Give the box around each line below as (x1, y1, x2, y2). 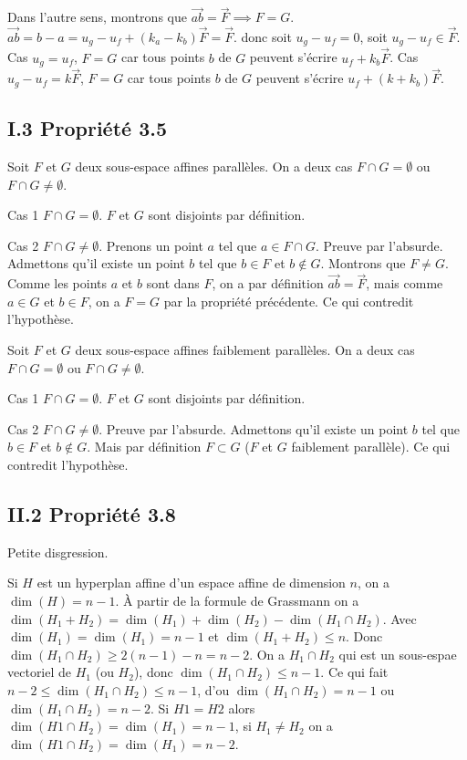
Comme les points (7, 274, 108, 293)
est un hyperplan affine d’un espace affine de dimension (36, 573, 346, 592)
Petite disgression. (7, 542, 109, 561)
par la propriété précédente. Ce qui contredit (163, 291, 414, 310)
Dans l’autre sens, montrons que (7, 7, 187, 26)
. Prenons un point (99, 235, 203, 255)
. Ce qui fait (320, 662, 389, 682)
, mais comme (366, 274, 443, 293)
